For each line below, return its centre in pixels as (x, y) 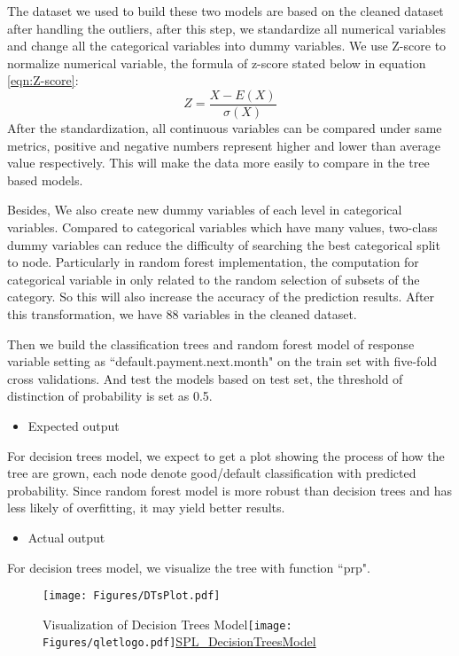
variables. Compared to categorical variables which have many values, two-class (222, 227)
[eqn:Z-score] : (43, 80)
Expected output (74, 425)
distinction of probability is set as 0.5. (110, 396)
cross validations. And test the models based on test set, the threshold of (205, 378)
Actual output (66, 537)
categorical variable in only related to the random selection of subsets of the (214, 279)
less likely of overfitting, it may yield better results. (146, 508)
